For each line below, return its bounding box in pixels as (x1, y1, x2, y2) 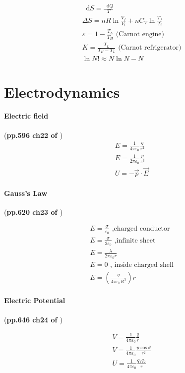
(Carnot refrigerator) (118, 44, 182, 52)
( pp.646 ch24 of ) (4, 314, 63, 324)
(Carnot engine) (116, 31, 165, 38)
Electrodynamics (4, 81, 120, 102)
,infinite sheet (114, 237, 156, 244)
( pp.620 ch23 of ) (4, 206, 63, 217)
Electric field (4, 111, 49, 121)
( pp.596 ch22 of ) (4, 129, 63, 140)
